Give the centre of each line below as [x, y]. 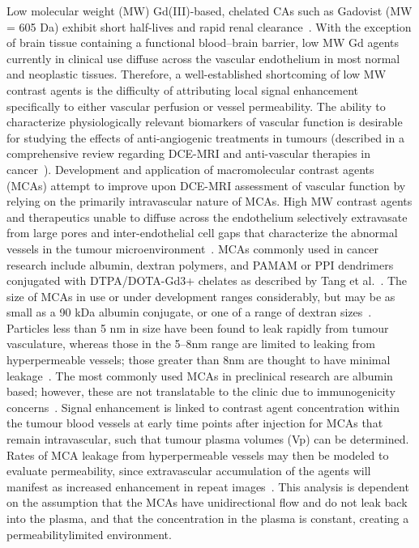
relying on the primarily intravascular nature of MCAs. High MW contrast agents [209, 201]
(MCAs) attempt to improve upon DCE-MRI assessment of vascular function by [206, 185]
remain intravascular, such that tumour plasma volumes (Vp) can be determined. [208, 439]
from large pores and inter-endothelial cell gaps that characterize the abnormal [202, 233]
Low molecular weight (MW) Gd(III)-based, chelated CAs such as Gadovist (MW [209, 11]
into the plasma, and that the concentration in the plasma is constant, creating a [208, 518]
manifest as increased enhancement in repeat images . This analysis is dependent [208, 486]
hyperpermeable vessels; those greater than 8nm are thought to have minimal [199, 360]
